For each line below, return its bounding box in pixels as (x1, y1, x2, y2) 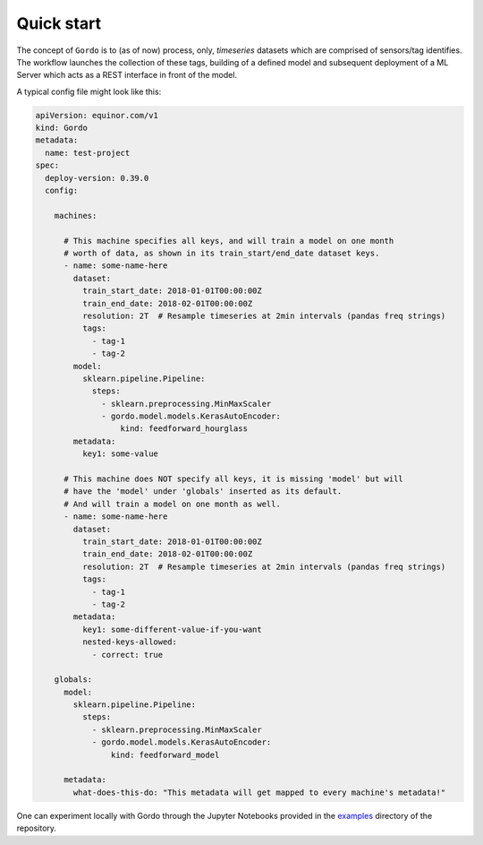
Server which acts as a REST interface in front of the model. (16, 70, 237, 81)
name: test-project (45, 148, 131, 158)
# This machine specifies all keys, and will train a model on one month (64, 236, 394, 246)
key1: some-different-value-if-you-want (81, 624, 263, 634)
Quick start (16, 13, 102, 33)
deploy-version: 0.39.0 (45, 173, 149, 183)
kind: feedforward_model (110, 749, 220, 760)
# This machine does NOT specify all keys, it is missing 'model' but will (64, 474, 404, 484)
